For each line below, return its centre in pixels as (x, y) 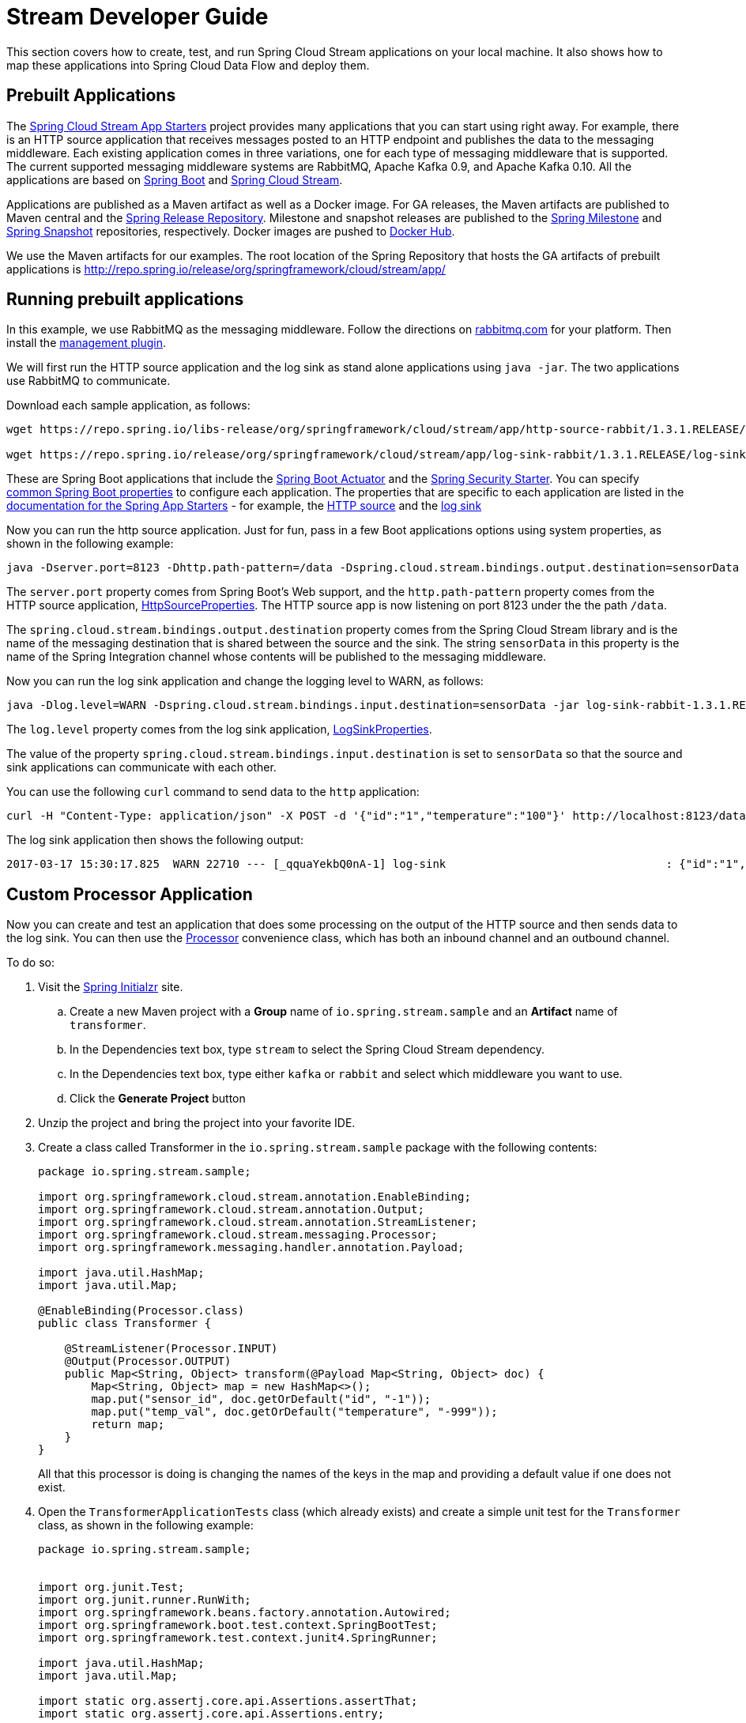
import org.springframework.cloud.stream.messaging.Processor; (238, 1235)
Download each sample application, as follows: (128, 405)
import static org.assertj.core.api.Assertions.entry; (211, 1714)
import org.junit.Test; (111, 1587)
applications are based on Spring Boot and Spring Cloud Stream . (175, 179)
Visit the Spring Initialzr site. (111, 987)
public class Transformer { (125, 1323)
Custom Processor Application (130, 894)
